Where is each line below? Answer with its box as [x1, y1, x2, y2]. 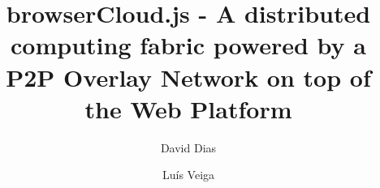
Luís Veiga [162, 166, 215, 183]
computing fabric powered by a [11, 28, 366, 62]
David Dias [160, 139, 217, 156]
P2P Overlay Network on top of [6, 60, 371, 93]
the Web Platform [84, 92, 292, 125]
